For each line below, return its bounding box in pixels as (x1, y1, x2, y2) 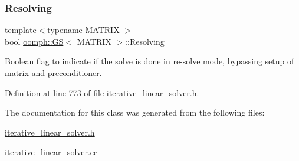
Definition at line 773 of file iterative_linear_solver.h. (5, 86, 199, 98)
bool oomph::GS (5, 35, 64, 47)
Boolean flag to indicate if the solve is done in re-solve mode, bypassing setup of (5, 55, 294, 67)
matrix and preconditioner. (5, 67, 102, 78)
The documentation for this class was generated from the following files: (5, 106, 265, 119)
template (5, 24, 37, 36)
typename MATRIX (47, 24, 120, 36)
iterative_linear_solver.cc (5, 146, 98, 158)
